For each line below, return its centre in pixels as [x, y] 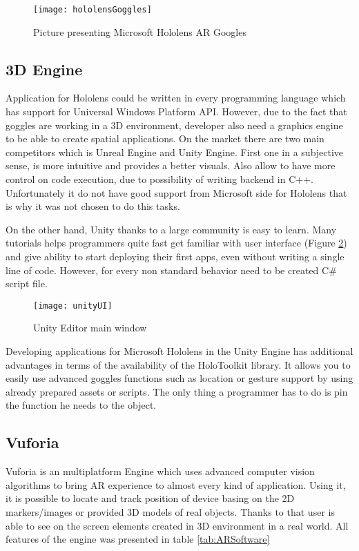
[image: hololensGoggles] [93, 10]
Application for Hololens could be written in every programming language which [176, 98]
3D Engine [44, 69]
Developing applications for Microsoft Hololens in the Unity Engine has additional [179, 351]
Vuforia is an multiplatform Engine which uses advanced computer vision [160, 471]
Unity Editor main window [90, 328]
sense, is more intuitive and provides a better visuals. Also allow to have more [171, 165]
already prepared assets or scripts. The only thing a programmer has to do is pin [177, 391]
